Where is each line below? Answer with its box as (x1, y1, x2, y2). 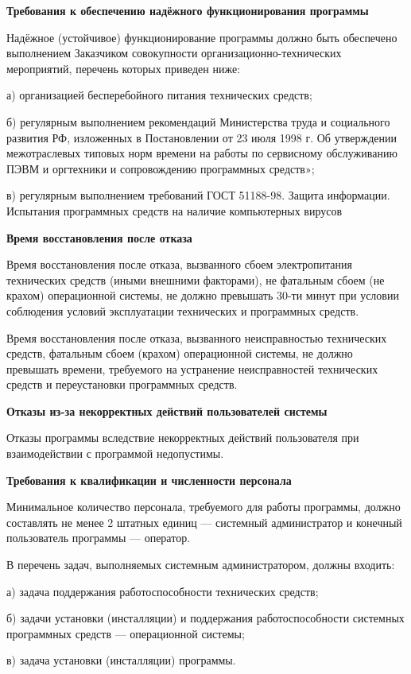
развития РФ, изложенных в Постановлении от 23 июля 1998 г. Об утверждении (6, 129, 397, 145)
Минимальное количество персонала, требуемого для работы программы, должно (6, 498, 401, 515)
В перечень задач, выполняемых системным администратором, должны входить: (6, 556, 395, 573)
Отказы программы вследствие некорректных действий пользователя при (6, 429, 359, 446)
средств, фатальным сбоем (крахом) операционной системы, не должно (6, 345, 353, 362)
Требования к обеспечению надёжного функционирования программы (6, 2, 369, 18)
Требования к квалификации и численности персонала (6, 471, 292, 488)
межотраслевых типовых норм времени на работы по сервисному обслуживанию (6, 145, 397, 161)
